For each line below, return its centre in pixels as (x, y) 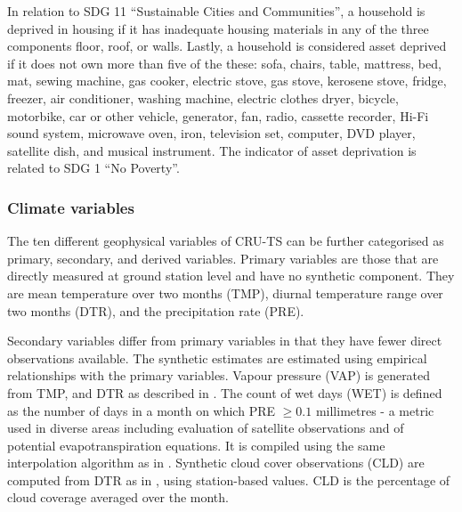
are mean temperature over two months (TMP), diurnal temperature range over (225, 293)
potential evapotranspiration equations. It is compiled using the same (196, 445)
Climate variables (71, 207)
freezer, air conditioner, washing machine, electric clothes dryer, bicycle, (203, 98)
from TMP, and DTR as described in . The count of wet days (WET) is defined (225, 392)
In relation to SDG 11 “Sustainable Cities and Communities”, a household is (216, 11)
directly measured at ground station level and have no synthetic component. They (231, 276)
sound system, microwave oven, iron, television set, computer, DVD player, (211, 133)
